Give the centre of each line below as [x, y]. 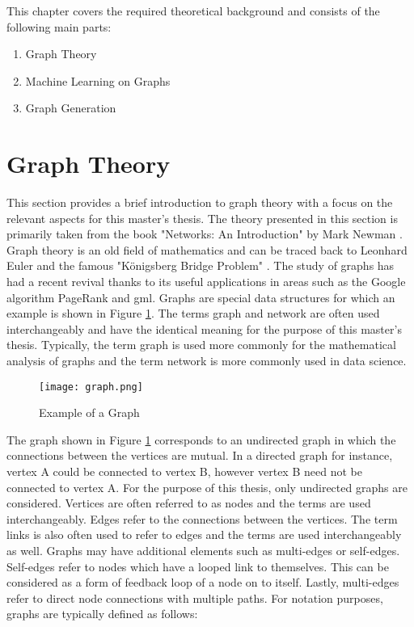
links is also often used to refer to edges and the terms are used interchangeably [204, 534]
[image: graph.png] [91, 387]
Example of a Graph [89, 412]
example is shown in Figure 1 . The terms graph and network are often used [193, 313]
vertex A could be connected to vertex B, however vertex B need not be [184, 471]
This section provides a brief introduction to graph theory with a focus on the [200, 202]
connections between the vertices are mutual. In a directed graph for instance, [200, 455]
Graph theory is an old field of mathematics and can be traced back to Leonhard [207, 249]
